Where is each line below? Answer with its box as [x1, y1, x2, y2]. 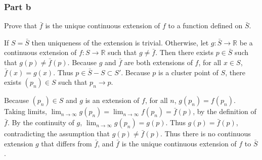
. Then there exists [155, 47, 214, 58]
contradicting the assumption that [4, 128, 110, 139]
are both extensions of [124, 57, 193, 67]
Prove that [4, 20, 37, 31]
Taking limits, [4, 106, 47, 117]
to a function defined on [168, 20, 243, 31]
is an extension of [85, 95, 140, 105]
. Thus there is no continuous [160, 128, 251, 139]
